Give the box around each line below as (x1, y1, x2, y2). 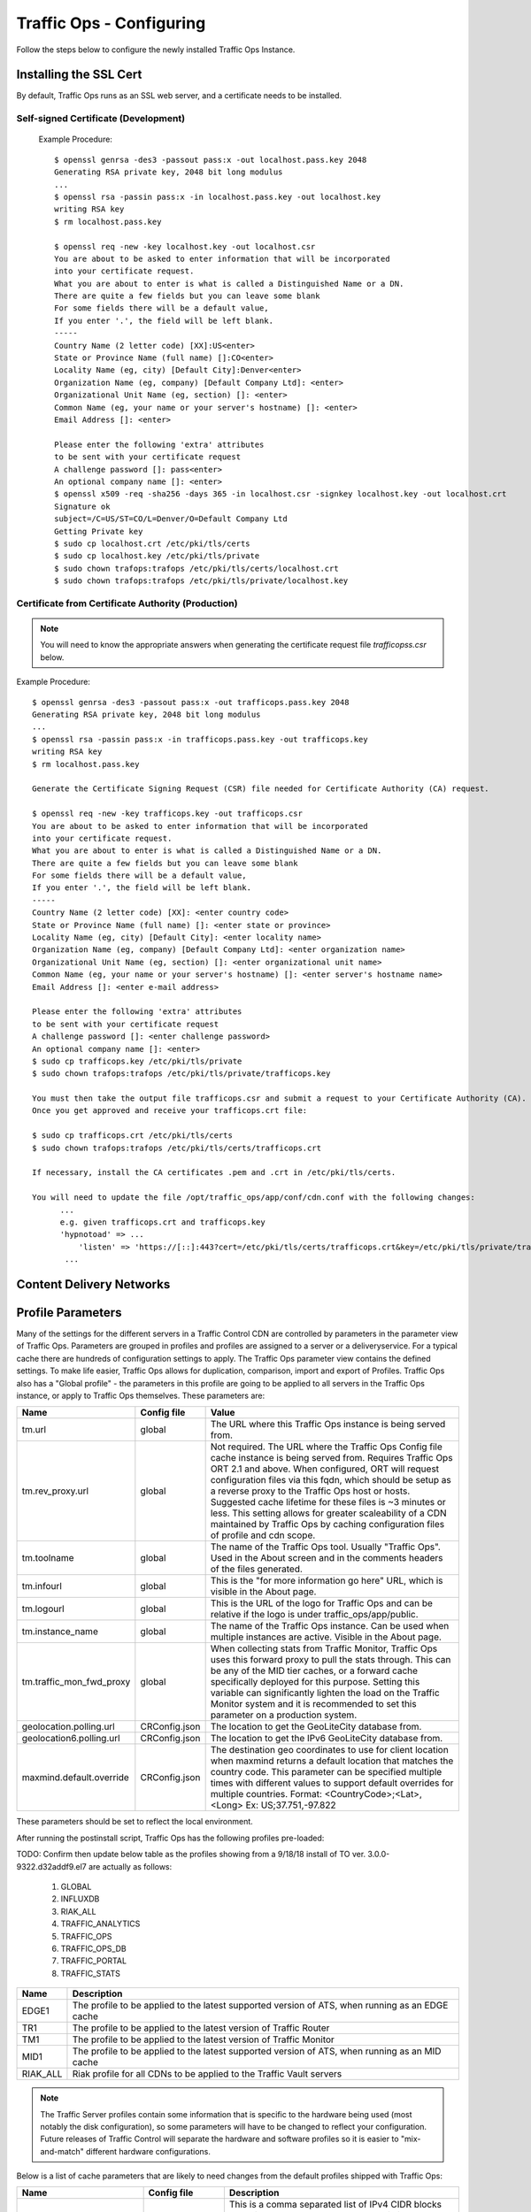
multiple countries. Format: (210, 1788, 323, 1801)
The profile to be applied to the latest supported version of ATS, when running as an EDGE (72, 2000, 449, 2012)
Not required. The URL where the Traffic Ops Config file (210, 1440, 442, 1453)
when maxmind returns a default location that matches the (210, 1755, 454, 1767)
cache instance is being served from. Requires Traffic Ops (210, 1452, 453, 1464)
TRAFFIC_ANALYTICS (60, 1918, 141, 1929)
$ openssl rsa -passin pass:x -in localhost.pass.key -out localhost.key (54, 191, 381, 202)
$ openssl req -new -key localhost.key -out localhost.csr (54, 242, 316, 251)
